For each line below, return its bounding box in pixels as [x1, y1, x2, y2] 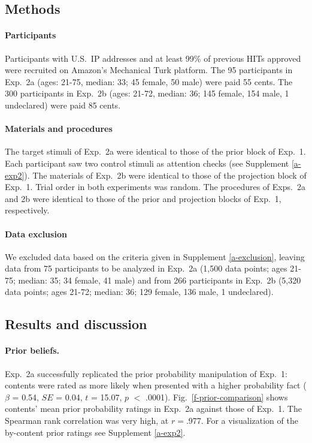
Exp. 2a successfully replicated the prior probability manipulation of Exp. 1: [5, 367, 287, 379]
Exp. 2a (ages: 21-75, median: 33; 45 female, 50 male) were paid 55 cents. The [5, 75, 293, 88]
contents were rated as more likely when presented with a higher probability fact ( [5, 379, 307, 391]
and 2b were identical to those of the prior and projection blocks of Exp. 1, [5, 192, 281, 204]
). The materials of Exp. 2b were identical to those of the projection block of [24, 168, 307, 181]
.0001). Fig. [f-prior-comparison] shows [145, 390, 288, 403]
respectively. [5, 204, 50, 216]
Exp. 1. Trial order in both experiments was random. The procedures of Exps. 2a [5, 180, 305, 193]
